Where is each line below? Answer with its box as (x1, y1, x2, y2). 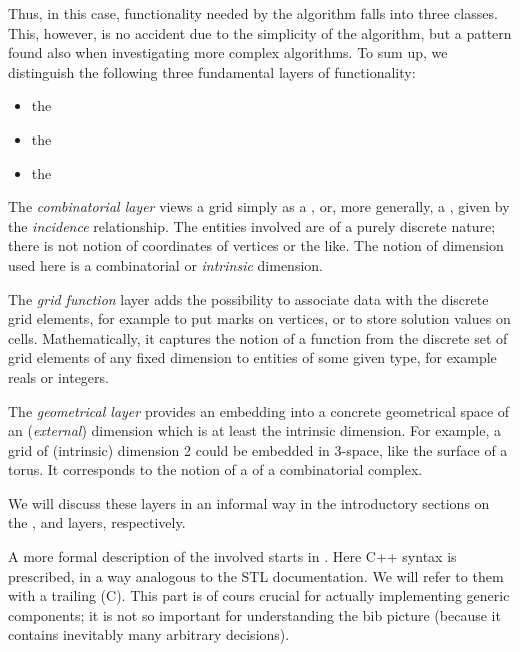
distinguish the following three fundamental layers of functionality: (8, 61, 416, 82)
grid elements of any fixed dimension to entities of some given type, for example (8, 347, 497, 368)
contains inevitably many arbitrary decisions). (8, 624, 290, 645)
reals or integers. (8, 366, 109, 387)
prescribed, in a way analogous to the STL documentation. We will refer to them (8, 565, 504, 586)
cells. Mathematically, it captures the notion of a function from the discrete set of (8, 327, 508, 348)
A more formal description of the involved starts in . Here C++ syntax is (8, 546, 457, 567)
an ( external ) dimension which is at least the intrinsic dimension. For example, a (8, 420, 501, 441)
